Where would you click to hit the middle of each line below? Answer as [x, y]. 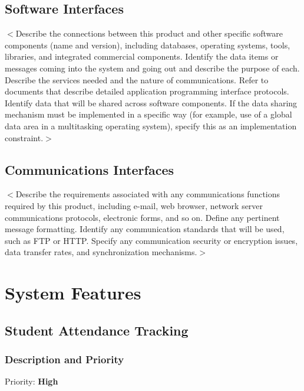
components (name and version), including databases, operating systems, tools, [148, 45]
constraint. [24, 137]
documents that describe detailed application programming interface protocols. [147, 91]
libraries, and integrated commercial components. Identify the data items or [142, 56]
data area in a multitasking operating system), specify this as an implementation [151, 126]
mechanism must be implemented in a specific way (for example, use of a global [148, 114]
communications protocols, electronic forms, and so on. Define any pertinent [142, 217]
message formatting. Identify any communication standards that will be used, [145, 229]
